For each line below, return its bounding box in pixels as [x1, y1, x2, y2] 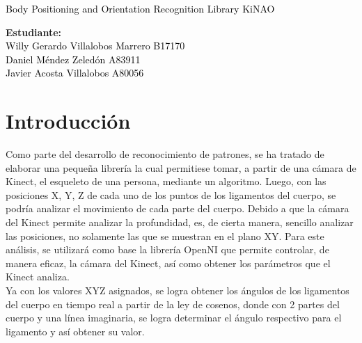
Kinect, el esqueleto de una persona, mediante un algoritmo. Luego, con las [6, 174, 326, 189]
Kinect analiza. [6, 269, 70, 284]
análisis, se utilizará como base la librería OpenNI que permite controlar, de [6, 242, 329, 257]
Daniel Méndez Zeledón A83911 [6, 51, 141, 66]
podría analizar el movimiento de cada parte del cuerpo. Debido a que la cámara [6, 201, 349, 216]
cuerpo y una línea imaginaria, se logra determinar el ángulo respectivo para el [6, 310, 342, 325]
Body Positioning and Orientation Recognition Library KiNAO [6, 1, 275, 15]
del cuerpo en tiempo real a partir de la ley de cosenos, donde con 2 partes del [6, 296, 340, 311]
